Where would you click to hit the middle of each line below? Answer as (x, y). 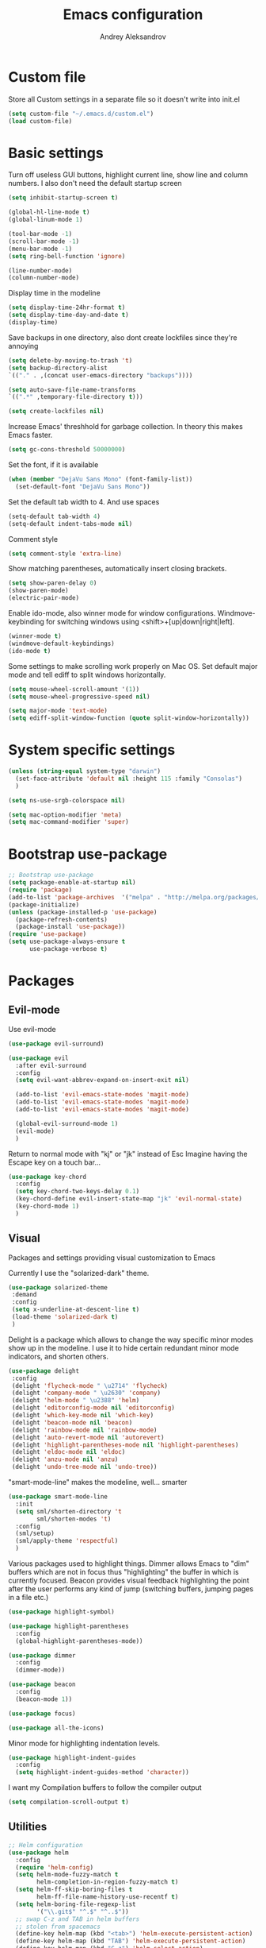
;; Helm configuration (46, 1845)
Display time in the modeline (54, 293)
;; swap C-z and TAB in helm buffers (78, 1919)
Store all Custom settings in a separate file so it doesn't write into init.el (124, 99)
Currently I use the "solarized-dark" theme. (79, 1273)
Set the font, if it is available (53, 465)
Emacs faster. (30, 435)
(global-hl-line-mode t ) (49, 212)
